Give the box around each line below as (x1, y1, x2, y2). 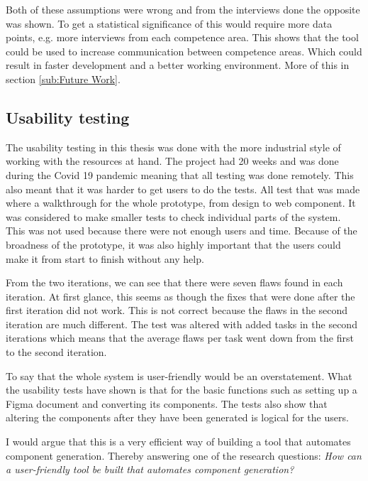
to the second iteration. (6, 345, 107, 360)
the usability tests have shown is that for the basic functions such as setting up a (6, 382, 357, 397)
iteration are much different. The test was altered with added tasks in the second (6, 316, 357, 331)
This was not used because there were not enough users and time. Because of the (6, 223, 357, 238)
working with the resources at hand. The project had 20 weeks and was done (6, 153, 339, 168)
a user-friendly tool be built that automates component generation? (6, 462, 294, 477)
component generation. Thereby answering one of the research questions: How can (6, 448, 362, 463)
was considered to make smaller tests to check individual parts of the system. (6, 209, 341, 224)
